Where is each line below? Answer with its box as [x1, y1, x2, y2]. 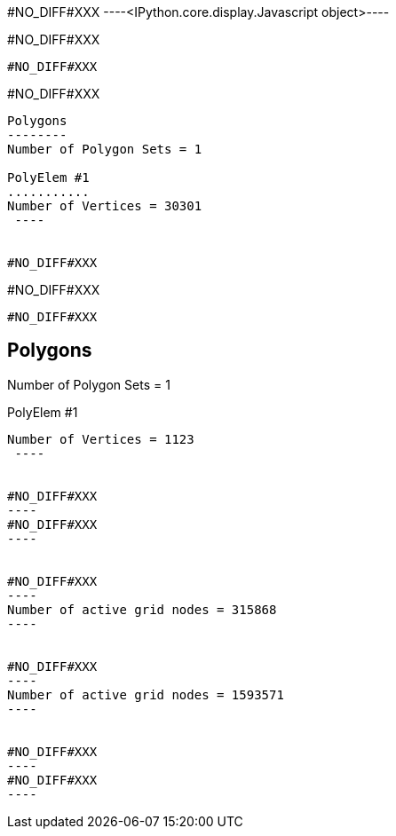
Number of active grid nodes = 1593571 [7, 687, 284, 702]
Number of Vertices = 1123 [7, 431, 194, 446]
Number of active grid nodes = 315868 [7, 602, 277, 617]
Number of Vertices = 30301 [7, 199, 202, 213]
